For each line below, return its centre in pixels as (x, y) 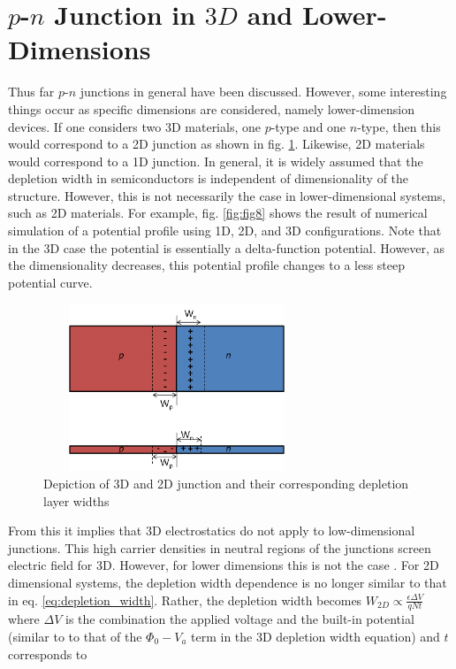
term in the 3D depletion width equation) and (315, 636)
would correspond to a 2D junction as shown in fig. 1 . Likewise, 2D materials (217, 144)
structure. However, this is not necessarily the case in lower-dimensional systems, (227, 195)
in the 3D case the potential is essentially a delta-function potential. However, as (227, 247)
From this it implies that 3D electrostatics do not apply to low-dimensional (212, 531)
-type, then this (399, 126)
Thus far (31, 92)
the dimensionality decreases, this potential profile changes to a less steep (207, 265)
